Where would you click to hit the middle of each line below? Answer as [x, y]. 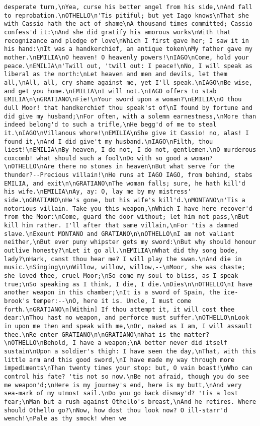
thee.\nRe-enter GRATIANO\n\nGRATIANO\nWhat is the [92, 334]
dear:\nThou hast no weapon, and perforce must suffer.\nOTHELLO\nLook [126, 318]
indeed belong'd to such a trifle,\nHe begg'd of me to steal [110, 125]
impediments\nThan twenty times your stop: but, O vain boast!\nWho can [128, 368]
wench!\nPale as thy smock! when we [65, 419]
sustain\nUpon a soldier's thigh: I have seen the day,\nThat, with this [130, 351]
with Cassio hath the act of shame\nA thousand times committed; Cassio [128, 24]
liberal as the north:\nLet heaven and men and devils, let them [116, 74]
